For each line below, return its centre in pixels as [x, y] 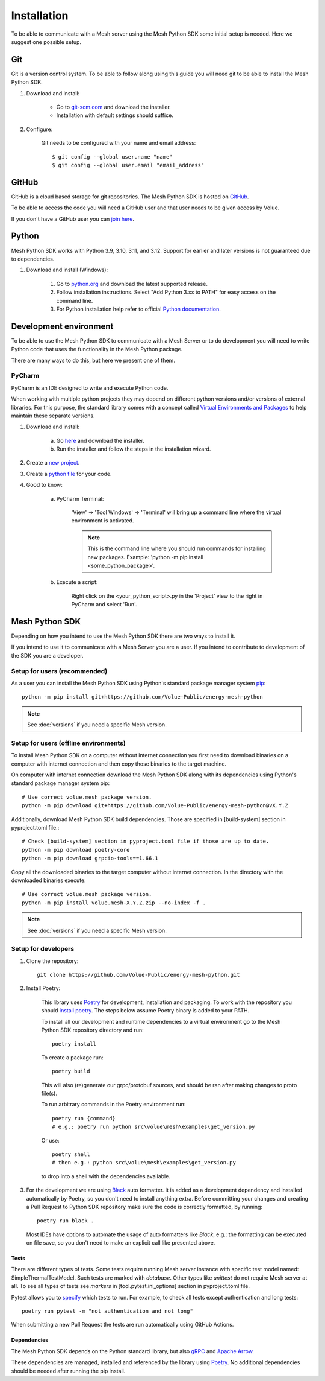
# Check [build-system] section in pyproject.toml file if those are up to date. [146, 841]
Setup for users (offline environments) [68, 743]
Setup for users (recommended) [59, 671]
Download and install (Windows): [67, 270]
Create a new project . [53, 463]
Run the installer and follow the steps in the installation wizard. [134, 449]
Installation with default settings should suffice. [115, 115]
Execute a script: [77, 582]
